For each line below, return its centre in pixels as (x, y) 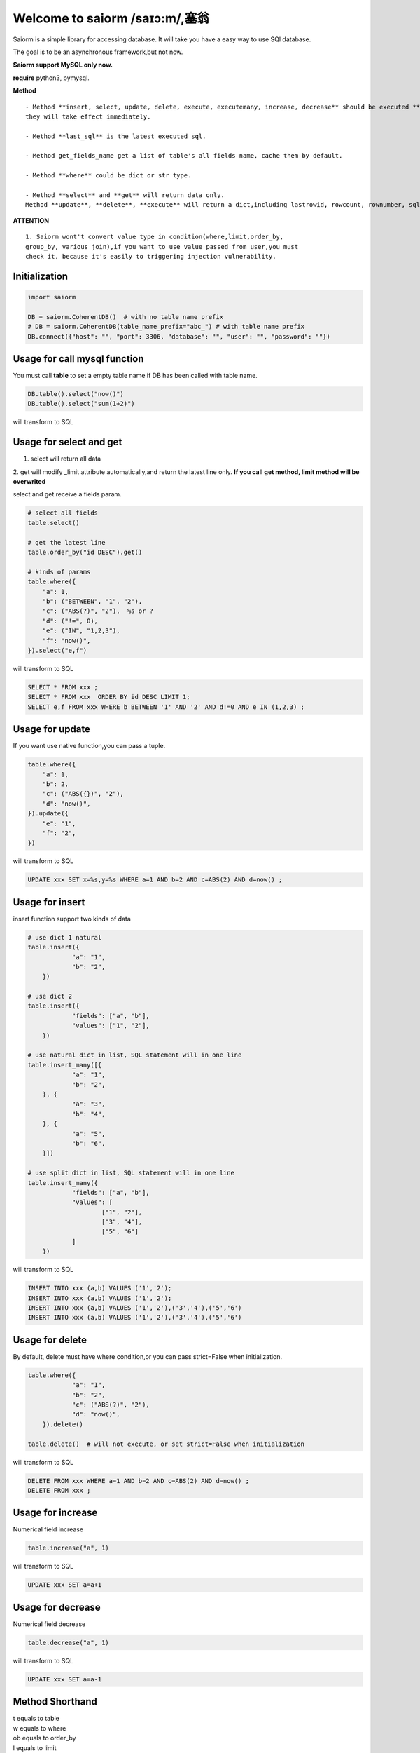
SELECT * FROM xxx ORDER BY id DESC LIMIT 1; (109, 697)
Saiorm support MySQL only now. (63, 65)
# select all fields (63, 513)
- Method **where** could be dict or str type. (108, 176)
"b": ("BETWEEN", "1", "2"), (92, 601)
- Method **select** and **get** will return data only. (125, 195)
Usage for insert (49, 902)
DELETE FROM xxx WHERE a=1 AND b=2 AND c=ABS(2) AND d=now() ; (139, 1481)
